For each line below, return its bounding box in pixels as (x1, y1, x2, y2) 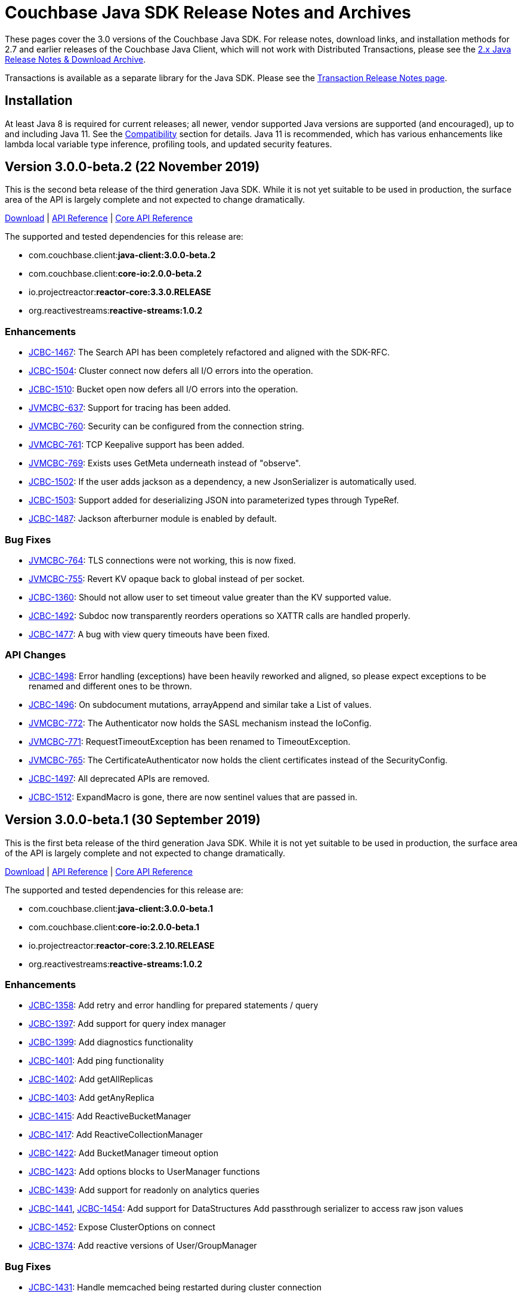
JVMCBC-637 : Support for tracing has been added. (29, 403, 231, 413)
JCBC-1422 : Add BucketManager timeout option (29, 1148, 218, 1159)
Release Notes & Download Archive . (5, 54, 146, 64)
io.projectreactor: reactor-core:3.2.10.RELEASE (29, 940, 215, 951)
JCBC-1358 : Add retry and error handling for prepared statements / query (29, 1000, 319, 1011)
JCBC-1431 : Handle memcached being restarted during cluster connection (29, 1282, 322, 1293)
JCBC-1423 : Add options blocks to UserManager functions (29, 1166, 260, 1177)
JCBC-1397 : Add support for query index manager (29, 1019, 226, 1029)
